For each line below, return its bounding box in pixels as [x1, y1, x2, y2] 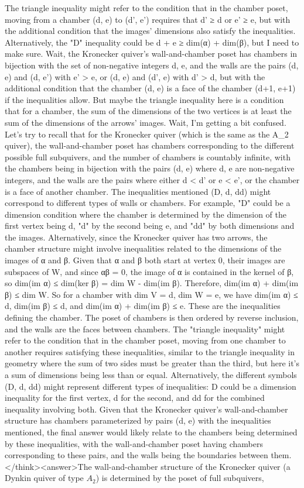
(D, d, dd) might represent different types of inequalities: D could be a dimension [5, 380, 296, 392]
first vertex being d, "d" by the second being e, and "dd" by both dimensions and [5, 219, 295, 232]
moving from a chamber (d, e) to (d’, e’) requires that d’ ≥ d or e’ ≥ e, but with [5, 13, 291, 25]
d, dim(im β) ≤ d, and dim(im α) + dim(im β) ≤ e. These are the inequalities [5, 300, 281, 312]
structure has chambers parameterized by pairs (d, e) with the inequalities [5, 414, 271, 427]
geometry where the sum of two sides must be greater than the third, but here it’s [5, 357, 300, 369]
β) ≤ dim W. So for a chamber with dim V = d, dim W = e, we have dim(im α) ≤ [5, 288, 298, 300]
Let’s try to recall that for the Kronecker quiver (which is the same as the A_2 [5, 128, 289, 140]
